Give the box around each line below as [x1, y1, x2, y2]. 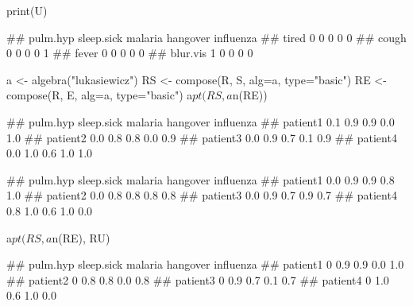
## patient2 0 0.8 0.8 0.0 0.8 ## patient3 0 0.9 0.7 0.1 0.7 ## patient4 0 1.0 [6, 271, 389, 288]
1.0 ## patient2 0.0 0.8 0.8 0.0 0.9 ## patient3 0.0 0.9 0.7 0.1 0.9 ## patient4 [6, 129, 397, 145]
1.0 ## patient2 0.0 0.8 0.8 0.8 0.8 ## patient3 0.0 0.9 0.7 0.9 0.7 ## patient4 [6, 187, 397, 203]
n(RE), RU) [52, 229, 110, 246]
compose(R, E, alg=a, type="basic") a [6, 87, 193, 103]
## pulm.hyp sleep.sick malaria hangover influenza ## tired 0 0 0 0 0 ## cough [6, 29, 407, 45]
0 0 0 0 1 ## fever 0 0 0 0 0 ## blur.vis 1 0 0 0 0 [6, 45, 253, 61]
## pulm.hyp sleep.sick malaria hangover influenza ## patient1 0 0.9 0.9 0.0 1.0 [6, 256, 404, 273]
